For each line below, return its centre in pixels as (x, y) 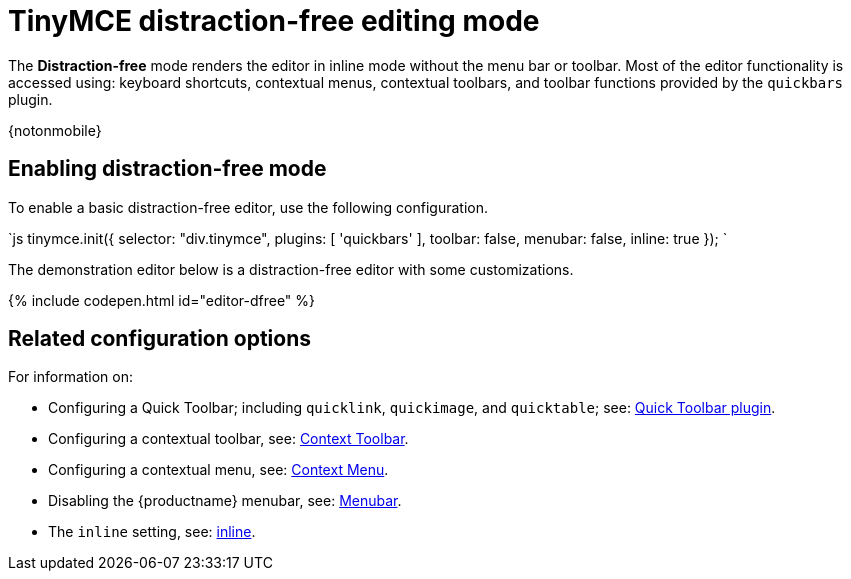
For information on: (71, 377)
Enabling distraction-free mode (167, 169)
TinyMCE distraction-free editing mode (274, 21)
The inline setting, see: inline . (152, 532)
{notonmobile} (55, 130)
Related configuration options (159, 339)
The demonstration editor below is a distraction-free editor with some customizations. (291, 269)
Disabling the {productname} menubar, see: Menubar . (225, 501)
